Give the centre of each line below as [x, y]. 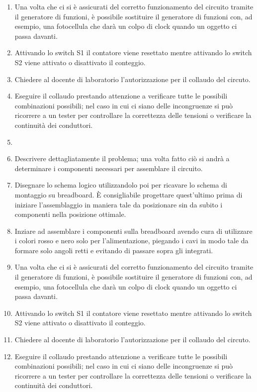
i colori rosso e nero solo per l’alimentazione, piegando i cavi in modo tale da [131, 241]
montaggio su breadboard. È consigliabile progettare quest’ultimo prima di [128, 194]
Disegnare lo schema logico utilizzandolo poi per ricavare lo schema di [121, 185]
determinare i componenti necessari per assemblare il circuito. [109, 168]
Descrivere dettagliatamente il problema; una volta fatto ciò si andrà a [122, 158]
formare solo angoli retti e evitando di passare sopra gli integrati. [114, 250]
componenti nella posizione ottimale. [70, 214]
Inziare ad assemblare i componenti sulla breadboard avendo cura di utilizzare [133, 231]
